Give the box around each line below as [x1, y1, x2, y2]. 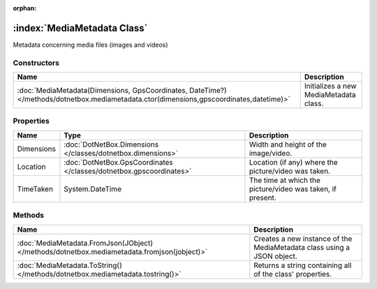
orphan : [13, 4, 37, 12]
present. [249, 193, 277, 202]
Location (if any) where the [249, 157, 338, 167]
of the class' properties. [253, 269, 332, 279]
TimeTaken [17, 184, 54, 193]
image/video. [249, 148, 293, 158]
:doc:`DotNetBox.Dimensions [64, 140, 159, 149]
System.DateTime [64, 184, 122, 193]
